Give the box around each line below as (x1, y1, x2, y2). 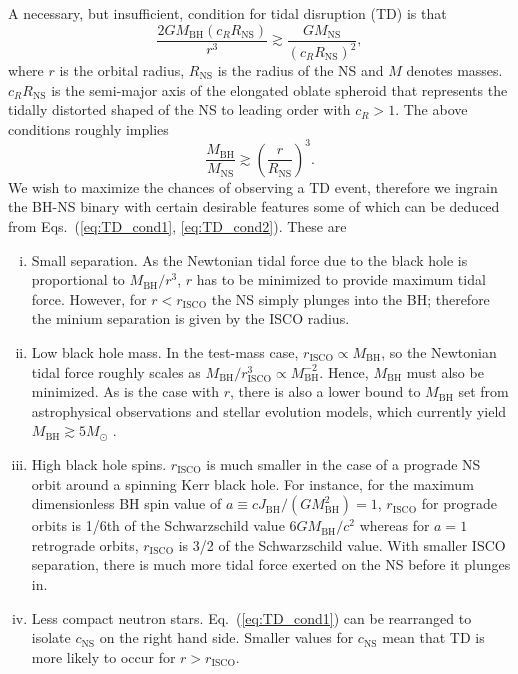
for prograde (421, 493, 497, 514)
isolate (31, 627, 71, 648)
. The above (395, 99, 468, 120)
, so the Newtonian (381, 342, 497, 363)
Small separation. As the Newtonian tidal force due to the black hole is (31, 249, 468, 270)
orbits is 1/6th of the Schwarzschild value (31, 515, 285, 536)
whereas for (359, 515, 430, 536)
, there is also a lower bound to (230, 381, 421, 402)
